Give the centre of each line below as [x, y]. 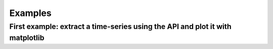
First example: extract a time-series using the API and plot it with [121, 26]
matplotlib [27, 38]
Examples [30, 13]
